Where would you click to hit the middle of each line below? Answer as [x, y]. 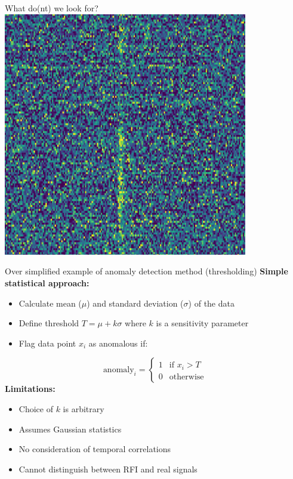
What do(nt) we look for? [52, 8]
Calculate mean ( [50, 303]
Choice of [36, 408]
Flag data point [47, 343]
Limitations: [30, 389]
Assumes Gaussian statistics [70, 429]
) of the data [211, 303]
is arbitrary [84, 408]
